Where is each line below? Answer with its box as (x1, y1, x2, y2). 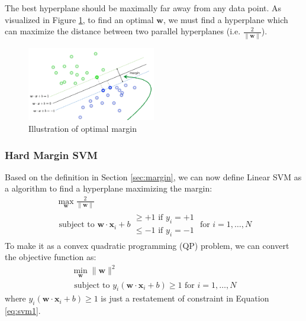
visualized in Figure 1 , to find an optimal (5, 13, 154, 25)
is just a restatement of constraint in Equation (101, 292, 269, 304)
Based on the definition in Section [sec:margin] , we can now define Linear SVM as (5, 170, 302, 183)
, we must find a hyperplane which (163, 13, 288, 25)
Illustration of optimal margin (28, 122, 137, 135)
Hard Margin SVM (5, 147, 98, 162)
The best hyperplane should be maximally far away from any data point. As (5, 2, 282, 14)
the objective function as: (5, 251, 96, 263)
